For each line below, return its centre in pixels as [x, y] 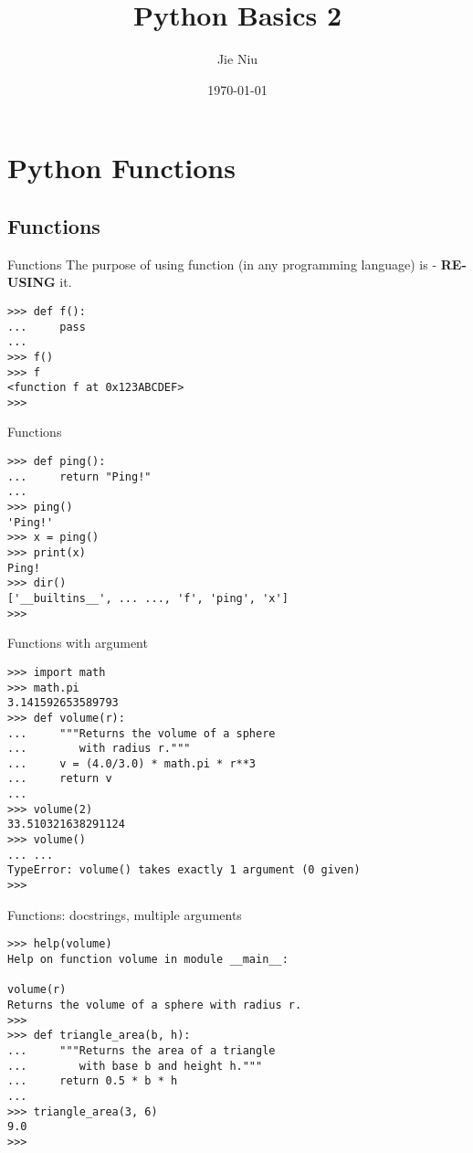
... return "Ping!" [79, 476]
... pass [47, 327]
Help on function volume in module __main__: [148, 959]
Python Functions [121, 168]
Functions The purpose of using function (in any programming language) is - [222, 264]
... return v [60, 779]
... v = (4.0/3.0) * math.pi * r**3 [132, 763]
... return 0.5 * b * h [93, 1081]
